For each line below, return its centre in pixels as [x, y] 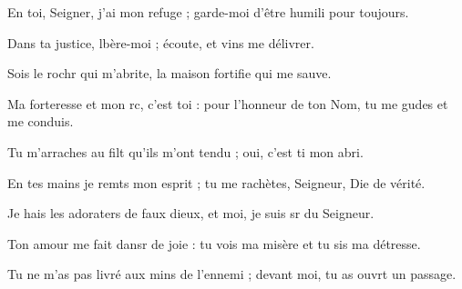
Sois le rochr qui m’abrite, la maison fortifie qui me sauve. [169, 73]
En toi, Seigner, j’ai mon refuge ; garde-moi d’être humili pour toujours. [208, 12]
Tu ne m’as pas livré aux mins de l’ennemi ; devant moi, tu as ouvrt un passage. [232, 274]
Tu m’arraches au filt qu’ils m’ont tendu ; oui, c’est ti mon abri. [185, 151]
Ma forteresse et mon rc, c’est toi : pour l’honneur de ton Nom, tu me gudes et [228, 103]
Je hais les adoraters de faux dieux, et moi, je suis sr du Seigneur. [191, 213]
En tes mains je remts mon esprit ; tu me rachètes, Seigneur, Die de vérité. [216, 182]
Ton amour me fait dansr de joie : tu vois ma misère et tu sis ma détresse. [214, 243]
